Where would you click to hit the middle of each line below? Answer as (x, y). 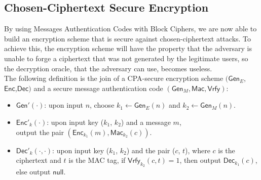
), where (198, 150)
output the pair (40, 132)
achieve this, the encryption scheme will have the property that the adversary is (128, 48)
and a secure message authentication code (98, 88)
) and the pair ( (151, 150)
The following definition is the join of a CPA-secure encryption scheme (114, 78)
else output (33, 172)
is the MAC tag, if (97, 160)
